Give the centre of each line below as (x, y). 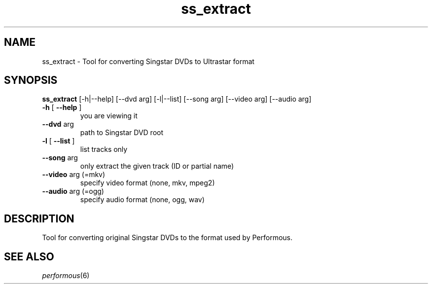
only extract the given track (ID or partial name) (157, 166)
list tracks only (104, 149)
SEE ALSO (29, 256)
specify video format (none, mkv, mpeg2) (147, 183)
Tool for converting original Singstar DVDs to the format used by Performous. (167, 238)
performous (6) (66, 276)
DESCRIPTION (39, 218)
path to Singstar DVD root (122, 133)
